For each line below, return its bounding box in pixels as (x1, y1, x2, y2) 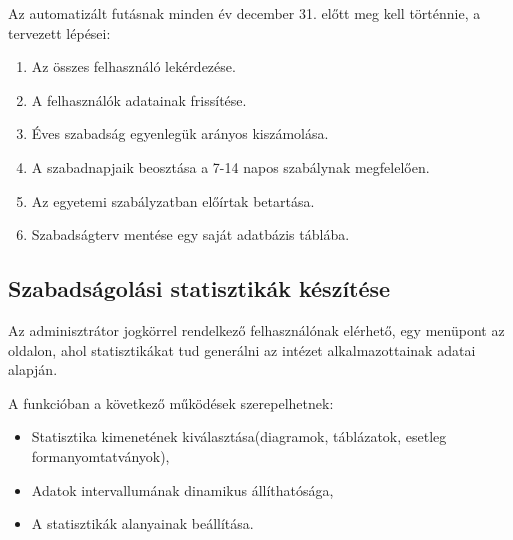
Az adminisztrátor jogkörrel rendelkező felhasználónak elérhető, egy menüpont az (8, 319, 505, 340)
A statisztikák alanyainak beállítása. (31, 513, 254, 534)
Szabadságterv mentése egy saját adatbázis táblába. (31, 224, 350, 245)
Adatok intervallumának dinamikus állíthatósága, (31, 479, 334, 500)
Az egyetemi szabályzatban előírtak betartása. (31, 190, 315, 211)
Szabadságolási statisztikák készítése (8, 273, 391, 304)
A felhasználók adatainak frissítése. (31, 89, 247, 110)
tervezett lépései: (8, 22, 111, 43)
